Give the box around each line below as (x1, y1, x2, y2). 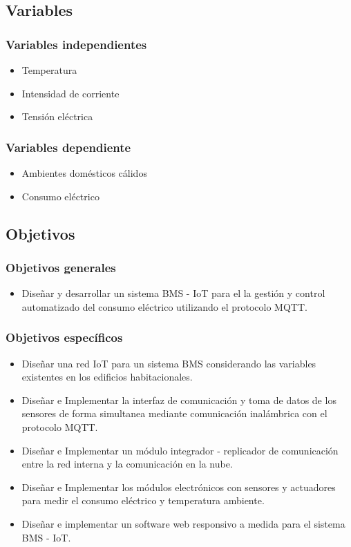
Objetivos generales (6, 258, 116, 276)
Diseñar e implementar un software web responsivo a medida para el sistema (21, 516, 345, 530)
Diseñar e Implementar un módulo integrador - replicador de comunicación (21, 443, 339, 457)
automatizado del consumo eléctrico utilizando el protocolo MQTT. (21, 299, 307, 314)
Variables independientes (6, 35, 147, 52)
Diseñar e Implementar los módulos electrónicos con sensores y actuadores (21, 479, 336, 494)
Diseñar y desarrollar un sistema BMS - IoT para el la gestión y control (21, 286, 325, 300)
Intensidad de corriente (21, 86, 120, 100)
